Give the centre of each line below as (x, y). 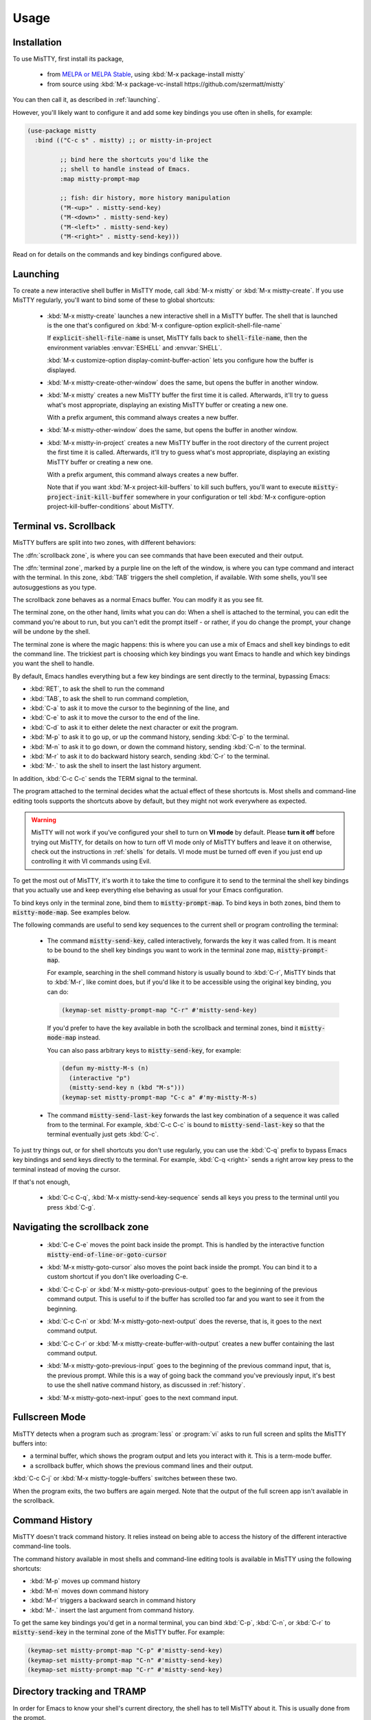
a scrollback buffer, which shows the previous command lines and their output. (142, 1465)
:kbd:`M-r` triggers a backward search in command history (113, 1600)
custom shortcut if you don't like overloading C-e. (117, 1277)
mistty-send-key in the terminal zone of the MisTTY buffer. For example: (119, 1632)
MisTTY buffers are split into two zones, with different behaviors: (104, 543)
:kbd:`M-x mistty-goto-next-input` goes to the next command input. (143, 1397)
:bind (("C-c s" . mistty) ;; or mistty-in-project (123, 140)
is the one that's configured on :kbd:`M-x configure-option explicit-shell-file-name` (165, 325)
